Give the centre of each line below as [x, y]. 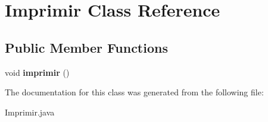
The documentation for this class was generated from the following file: [134, 92]
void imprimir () [37, 72]
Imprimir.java [30, 112]
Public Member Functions [86, 47]
